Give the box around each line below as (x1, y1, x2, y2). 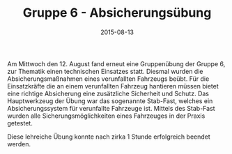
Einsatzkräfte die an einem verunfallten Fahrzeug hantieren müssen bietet (7, 82, 219, 90)
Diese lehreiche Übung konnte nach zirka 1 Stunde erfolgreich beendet (7, 132, 210, 141)
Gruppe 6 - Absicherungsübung (22, 5, 212, 21)
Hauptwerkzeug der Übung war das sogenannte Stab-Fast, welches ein (7, 96, 213, 105)
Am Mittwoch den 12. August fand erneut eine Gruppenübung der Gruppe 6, (7, 59, 226, 68)
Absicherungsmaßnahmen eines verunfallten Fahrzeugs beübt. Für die (7, 75, 210, 83)
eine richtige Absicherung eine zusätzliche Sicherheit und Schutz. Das (7, 89, 209, 98)
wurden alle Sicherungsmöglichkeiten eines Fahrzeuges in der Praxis (7, 111, 206, 120)
